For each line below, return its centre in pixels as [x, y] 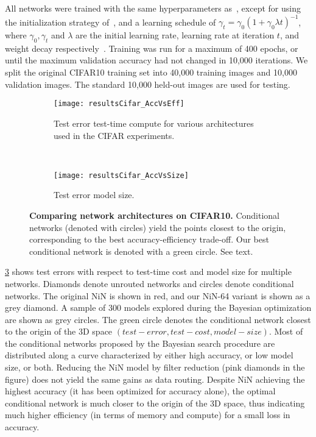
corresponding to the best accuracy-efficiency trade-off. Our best [149, 239]
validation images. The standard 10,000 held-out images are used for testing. [148, 84]
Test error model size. [94, 195]
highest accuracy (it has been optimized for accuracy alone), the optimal [140, 391]
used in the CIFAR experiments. [114, 135]
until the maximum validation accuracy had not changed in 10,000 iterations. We [156, 60]
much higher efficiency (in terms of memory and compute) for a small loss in [148, 415]
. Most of [286, 331]
